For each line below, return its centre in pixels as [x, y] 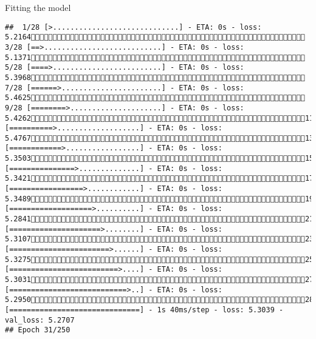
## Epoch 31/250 [38, 330]
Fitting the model [38, 7]
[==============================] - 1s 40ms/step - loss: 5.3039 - [144, 310]
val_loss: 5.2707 [40, 320]
